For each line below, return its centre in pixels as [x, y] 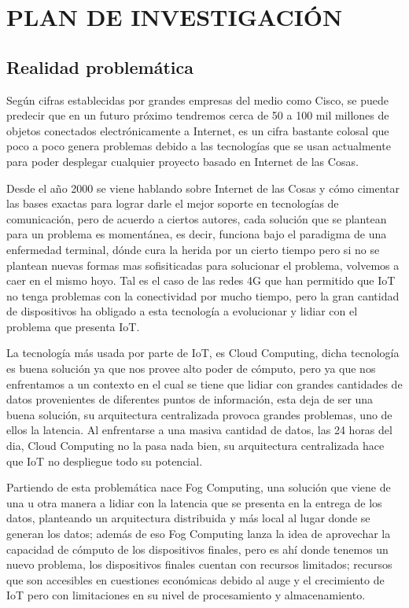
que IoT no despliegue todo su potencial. [105, 461]
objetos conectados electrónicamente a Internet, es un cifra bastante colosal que [198, 130]
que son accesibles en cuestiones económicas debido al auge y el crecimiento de [195, 579]
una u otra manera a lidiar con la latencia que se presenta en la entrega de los [194, 502]
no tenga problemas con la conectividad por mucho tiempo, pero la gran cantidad [203, 295]
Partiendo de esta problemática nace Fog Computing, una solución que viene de [199, 487]
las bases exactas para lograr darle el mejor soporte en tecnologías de [173, 203]
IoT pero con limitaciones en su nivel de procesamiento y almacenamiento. [186, 595]
